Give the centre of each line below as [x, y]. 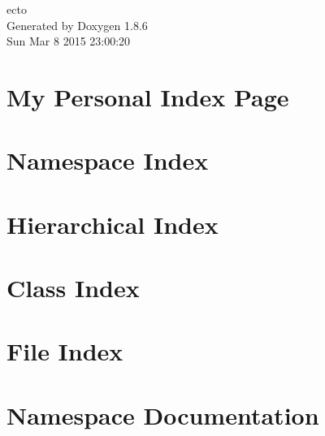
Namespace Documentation [163, 414]
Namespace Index [108, 160]
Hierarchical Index [113, 224]
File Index [65, 351]
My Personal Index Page [148, 96]
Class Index [73, 288]
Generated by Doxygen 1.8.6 [77, 25]
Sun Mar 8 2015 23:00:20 [69, 41]
